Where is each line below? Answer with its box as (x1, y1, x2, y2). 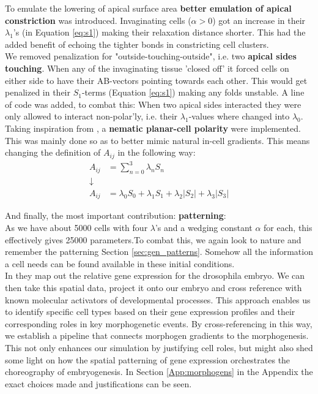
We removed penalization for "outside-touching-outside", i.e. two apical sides (5, 50, 297, 63)
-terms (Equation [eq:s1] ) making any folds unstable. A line (81, 86, 305, 99)
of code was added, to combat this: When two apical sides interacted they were (5, 97, 301, 110)
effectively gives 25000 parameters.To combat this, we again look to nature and (5, 233, 301, 246)
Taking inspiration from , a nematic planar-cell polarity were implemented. (5, 121, 301, 134)
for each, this (264, 221, 312, 234)
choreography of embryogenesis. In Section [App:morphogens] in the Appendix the (5, 365, 313, 378)
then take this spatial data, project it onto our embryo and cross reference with (5, 281, 302, 294)
